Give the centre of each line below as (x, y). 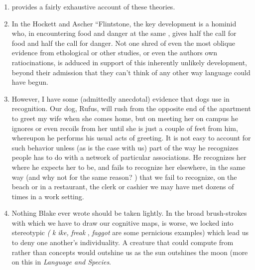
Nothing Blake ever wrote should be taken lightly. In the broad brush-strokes (129, 213)
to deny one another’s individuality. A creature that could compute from (123, 242)
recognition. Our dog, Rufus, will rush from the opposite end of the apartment (131, 108)
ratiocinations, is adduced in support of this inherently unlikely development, (129, 62)
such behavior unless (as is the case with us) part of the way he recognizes (125, 147)
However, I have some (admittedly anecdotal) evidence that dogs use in (121, 98)
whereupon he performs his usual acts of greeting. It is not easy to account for (131, 138)
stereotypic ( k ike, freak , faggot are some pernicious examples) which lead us (130, 232)
